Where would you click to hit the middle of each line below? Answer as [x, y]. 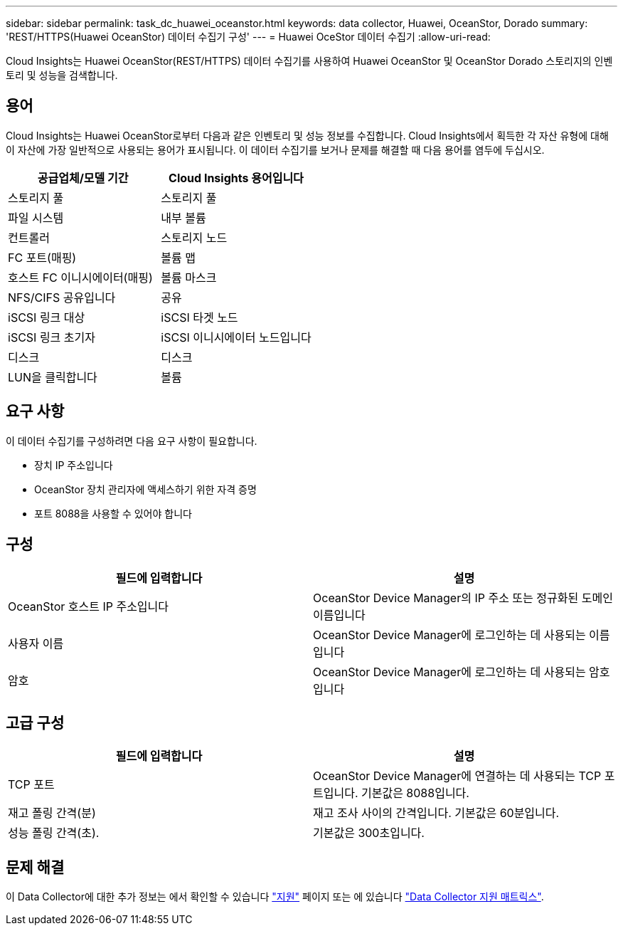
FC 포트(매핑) [42, 257]
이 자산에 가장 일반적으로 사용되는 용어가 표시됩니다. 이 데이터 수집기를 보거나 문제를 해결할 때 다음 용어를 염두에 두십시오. [275, 149]
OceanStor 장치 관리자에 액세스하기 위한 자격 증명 [145, 489]
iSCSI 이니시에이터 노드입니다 [236, 337]
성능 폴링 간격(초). [54, 833]
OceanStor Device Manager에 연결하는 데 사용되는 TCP [457, 776]
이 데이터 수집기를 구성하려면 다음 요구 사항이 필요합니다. [132, 441]
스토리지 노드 [194, 237]
